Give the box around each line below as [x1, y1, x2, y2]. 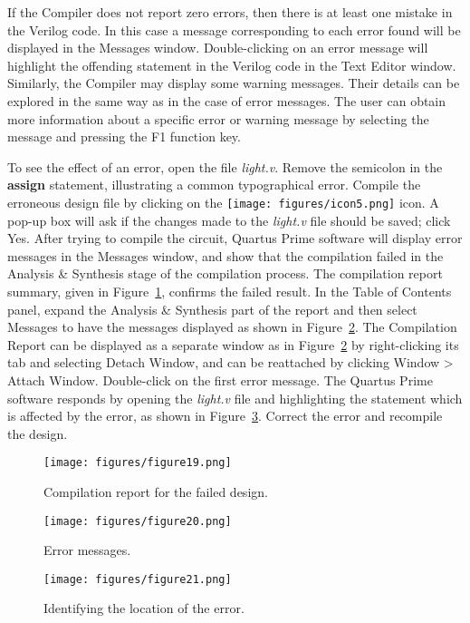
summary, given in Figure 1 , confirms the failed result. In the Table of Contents [7, 281, 452, 300]
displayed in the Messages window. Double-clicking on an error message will [7, 38, 428, 57]
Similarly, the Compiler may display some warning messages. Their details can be [7, 73, 460, 92]
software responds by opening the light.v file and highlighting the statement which [7, 388, 463, 407]
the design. [7, 423, 68, 443]
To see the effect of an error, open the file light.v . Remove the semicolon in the [7, 157, 443, 176]
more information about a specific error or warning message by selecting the [7, 109, 429, 128]
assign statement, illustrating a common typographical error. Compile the [7, 175, 421, 194]
